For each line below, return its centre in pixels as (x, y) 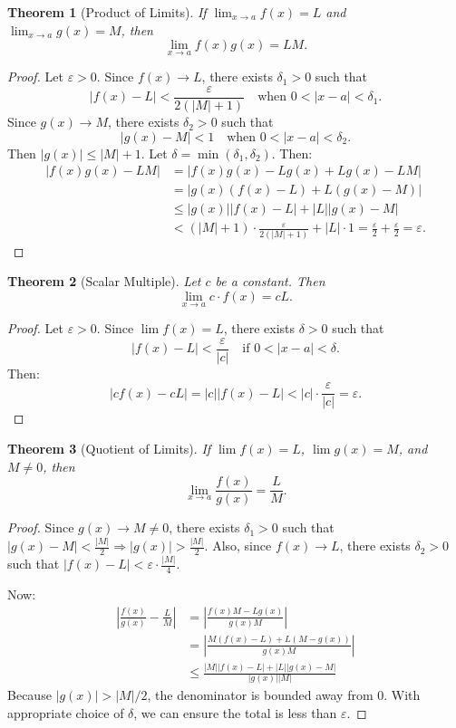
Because (29, 695)
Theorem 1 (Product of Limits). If (107, 12)
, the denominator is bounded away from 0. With (284, 695)
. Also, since (238, 546)
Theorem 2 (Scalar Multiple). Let (104, 281)
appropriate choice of (66, 713)
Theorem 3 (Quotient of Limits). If (109, 448)
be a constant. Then (270, 281)
